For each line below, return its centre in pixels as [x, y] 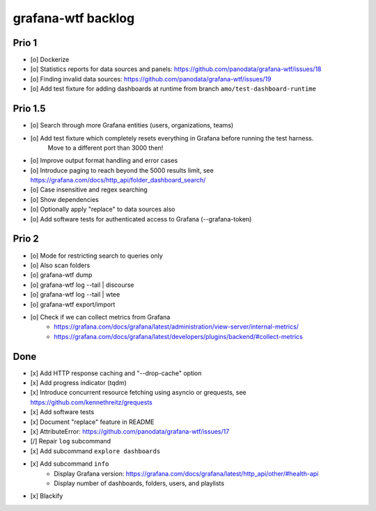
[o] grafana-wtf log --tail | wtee [75, 294]
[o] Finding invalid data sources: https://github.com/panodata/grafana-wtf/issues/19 [151, 79]
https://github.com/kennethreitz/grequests [92, 402]
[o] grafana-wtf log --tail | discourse [83, 285]
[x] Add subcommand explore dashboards [95, 451]
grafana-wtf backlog [74, 18]
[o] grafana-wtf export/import [73, 304]
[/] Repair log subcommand [71, 441]
